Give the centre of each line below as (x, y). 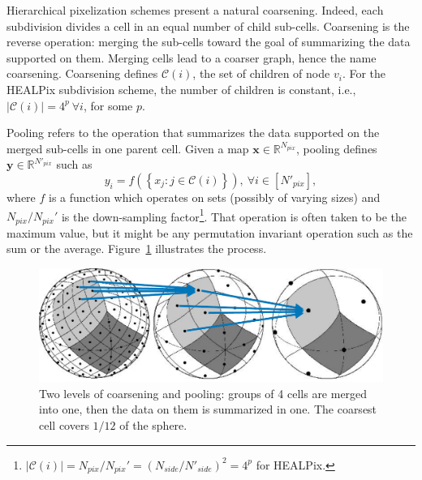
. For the (364, 73)
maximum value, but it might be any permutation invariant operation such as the (210, 232)
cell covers (64, 424)
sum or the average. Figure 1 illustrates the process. (137, 249)
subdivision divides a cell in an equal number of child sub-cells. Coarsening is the (208, 26)
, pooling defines (336, 148)
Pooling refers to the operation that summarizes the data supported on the (193, 133)
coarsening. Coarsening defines (82, 73)
